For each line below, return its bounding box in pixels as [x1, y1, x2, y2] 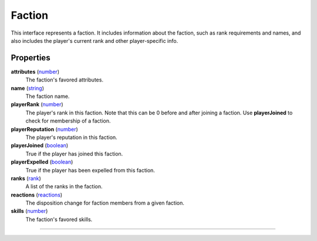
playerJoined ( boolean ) [11, 142, 69, 149]
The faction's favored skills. [25, 216, 93, 223]
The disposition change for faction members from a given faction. [25, 199, 185, 206]
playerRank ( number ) [11, 101, 64, 108]
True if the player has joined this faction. [25, 150, 123, 157]
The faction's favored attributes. [25, 76, 104, 83]
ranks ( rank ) [11, 175, 41, 182]
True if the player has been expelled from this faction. [25, 167, 156, 174]
